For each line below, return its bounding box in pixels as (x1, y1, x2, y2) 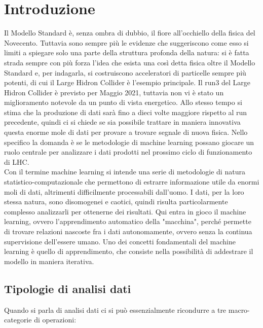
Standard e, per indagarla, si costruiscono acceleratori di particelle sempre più (4, 67, 246, 78)
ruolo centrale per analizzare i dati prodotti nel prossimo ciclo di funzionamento (4, 147, 252, 157)
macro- (228, 304, 250, 315)
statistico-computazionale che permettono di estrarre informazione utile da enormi (4, 176, 259, 187)
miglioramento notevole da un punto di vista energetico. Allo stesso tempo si (4, 97, 242, 107)
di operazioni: (34, 314, 77, 325)
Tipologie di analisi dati (4, 280, 131, 296)
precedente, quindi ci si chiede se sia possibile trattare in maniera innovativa (4, 117, 241, 127)
